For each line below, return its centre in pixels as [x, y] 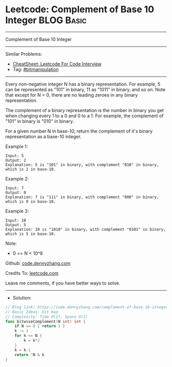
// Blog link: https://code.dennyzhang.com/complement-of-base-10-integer [87, 307]
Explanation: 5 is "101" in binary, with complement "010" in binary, [82, 165]
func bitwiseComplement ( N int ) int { [46, 321]
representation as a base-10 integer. [44, 136]
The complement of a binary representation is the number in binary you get [84, 110]
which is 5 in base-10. [31, 234]
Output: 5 [16, 225]
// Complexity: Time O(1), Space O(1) [47, 317]
